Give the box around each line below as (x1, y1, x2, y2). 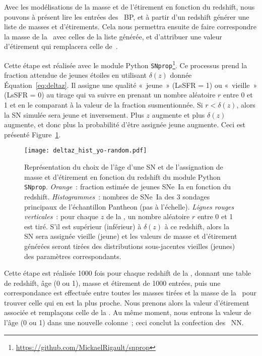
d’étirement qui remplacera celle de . (4, 41, 118, 52)
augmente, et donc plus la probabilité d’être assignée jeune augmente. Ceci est (4, 119, 246, 130)
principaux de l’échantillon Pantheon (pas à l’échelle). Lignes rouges (24, 201, 234, 212)
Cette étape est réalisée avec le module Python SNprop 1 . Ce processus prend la (4, 58, 247, 70)
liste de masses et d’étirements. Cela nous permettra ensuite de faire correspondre (4, 21, 256, 32)
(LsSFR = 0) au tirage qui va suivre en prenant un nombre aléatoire (4, 89, 216, 100)
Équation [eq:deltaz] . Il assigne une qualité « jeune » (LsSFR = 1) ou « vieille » (4, 79, 257, 90)
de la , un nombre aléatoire (106, 211, 190, 222)
